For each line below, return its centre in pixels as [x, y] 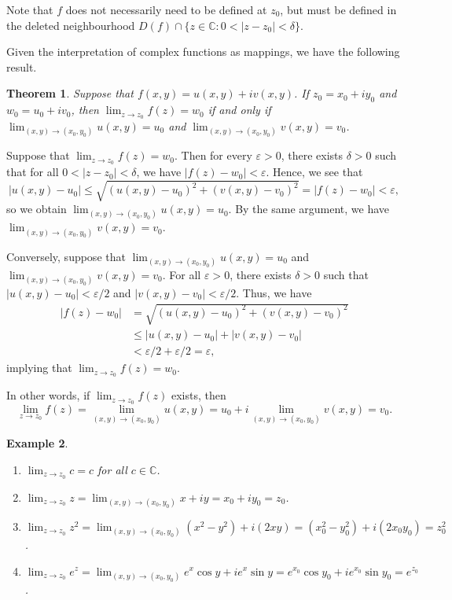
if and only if [239, 110]
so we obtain [37, 209]
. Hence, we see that [314, 172]
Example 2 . [37, 443]
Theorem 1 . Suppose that [70, 93]
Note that [30, 9]
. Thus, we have [274, 292]
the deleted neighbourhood [71, 25]
